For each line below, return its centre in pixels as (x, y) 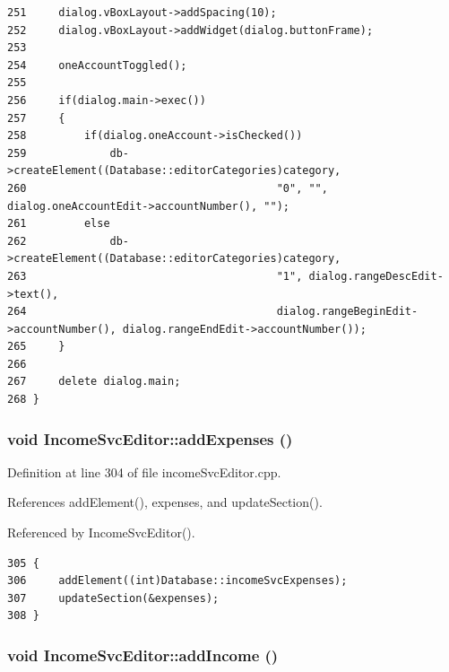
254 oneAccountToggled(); (97, 65)
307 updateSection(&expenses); (113, 598)
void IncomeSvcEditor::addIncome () (143, 655)
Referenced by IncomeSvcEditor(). (101, 532)
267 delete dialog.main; (94, 382)
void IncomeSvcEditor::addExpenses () (150, 438)
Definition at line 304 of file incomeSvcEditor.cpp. (144, 471)
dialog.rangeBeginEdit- (347, 312)
